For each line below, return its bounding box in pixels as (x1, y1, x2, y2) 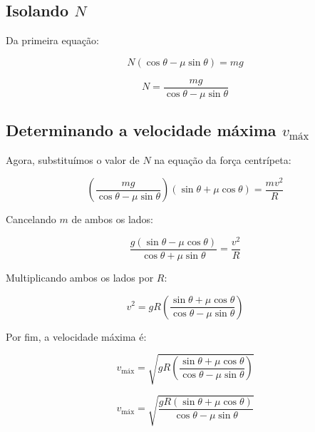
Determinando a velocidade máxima (6, 119, 277, 141)
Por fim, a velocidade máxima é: (6, 329, 147, 344)
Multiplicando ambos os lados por (6, 269, 154, 284)
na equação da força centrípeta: (154, 153, 291, 168)
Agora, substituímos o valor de (6, 153, 140, 168)
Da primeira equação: (6, 33, 99, 48)
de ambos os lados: (71, 212, 153, 227)
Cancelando (6, 212, 56, 227)
